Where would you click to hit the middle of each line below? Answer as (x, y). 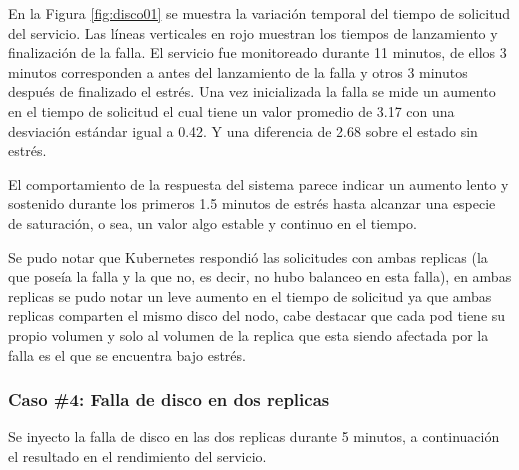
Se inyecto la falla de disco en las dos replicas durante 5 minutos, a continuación (254, 436)
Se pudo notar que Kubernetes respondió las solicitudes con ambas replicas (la (248, 256)
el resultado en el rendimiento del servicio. (137, 455)
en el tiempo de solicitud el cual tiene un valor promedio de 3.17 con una (231, 110)
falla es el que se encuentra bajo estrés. (127, 354)
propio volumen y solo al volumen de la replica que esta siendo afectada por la (248, 334)
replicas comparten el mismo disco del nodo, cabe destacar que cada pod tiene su (257, 315)
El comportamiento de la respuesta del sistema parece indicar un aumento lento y (258, 183)
